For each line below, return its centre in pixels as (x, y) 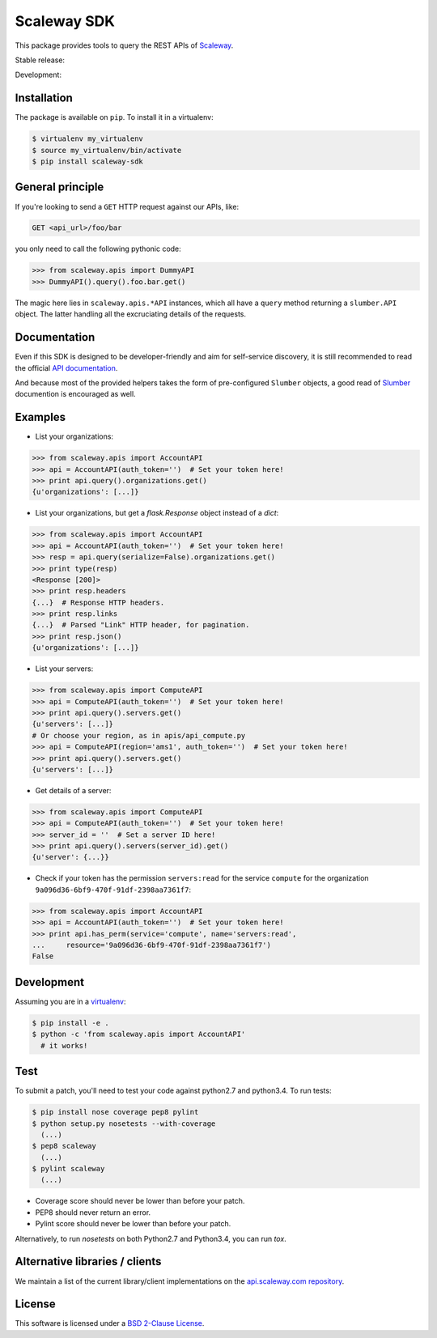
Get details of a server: (73, 790)
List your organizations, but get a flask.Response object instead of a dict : (157, 513)
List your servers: (64, 669)
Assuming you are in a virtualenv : (70, 1001)
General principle (59, 187)
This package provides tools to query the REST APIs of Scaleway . (124, 45)
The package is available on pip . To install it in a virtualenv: (114, 117)
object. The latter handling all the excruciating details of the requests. (131, 314)
